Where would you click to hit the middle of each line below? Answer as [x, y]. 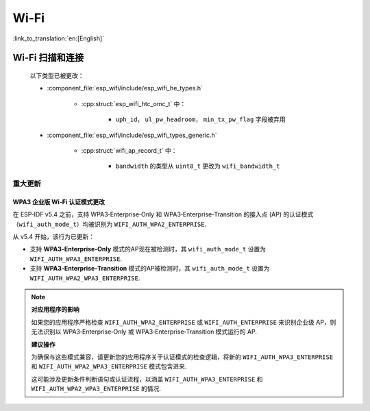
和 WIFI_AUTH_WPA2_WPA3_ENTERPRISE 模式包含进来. [109, 366]
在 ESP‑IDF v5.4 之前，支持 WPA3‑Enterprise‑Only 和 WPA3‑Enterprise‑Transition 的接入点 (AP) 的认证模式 [163, 214]
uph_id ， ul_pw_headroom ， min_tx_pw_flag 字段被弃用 [200, 119]
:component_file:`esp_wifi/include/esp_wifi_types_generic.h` [132, 135]
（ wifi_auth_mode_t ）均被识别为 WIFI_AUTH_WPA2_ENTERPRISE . [110, 224]
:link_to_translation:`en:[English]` [59, 38]
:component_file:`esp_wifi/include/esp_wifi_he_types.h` [125, 88]
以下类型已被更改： [57, 75]
